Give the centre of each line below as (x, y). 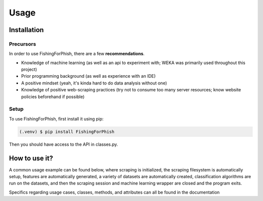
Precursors (23, 44)
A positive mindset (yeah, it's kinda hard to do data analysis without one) (94, 83)
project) (29, 69)
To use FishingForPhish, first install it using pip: (56, 118)
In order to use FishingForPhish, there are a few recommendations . (77, 54)
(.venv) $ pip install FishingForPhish (67, 132)
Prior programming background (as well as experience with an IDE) (88, 76)
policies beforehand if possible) (53, 97)
